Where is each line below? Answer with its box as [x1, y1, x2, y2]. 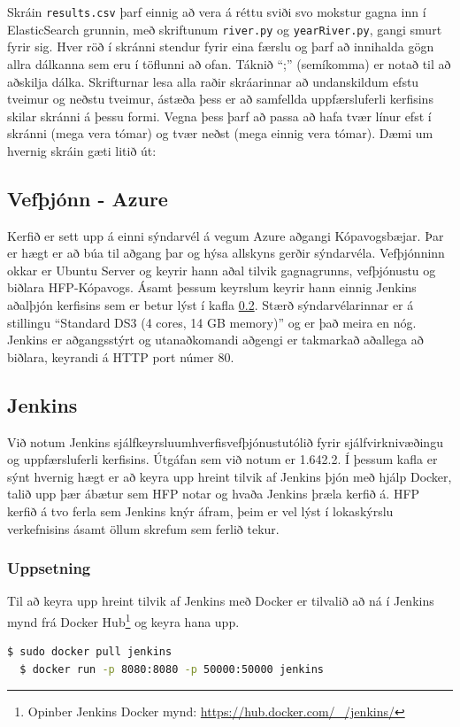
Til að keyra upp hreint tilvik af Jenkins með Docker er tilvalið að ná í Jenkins [7, 592, 434, 610]
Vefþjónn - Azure [7, 184, 168, 212]
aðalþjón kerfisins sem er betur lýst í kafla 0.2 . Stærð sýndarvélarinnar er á [7, 296, 414, 314]
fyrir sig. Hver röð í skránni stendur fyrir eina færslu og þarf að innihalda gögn [7, 37, 434, 56]
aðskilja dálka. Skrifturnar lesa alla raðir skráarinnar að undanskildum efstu [7, 72, 419, 90]
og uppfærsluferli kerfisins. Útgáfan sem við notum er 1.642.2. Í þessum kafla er [7, 450, 438, 468]
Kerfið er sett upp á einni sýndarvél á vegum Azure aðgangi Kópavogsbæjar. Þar [7, 226, 444, 244]
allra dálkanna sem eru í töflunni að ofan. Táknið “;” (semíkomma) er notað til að [7, 54, 451, 73]
